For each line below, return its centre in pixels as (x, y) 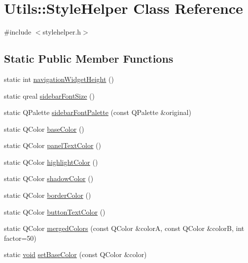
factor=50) (20, 238)
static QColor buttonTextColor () (55, 211)
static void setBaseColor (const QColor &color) (75, 254)
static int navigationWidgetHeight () (59, 79)
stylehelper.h (62, 32)
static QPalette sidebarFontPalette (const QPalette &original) (98, 112)
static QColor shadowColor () (49, 178)
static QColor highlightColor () (51, 162)
